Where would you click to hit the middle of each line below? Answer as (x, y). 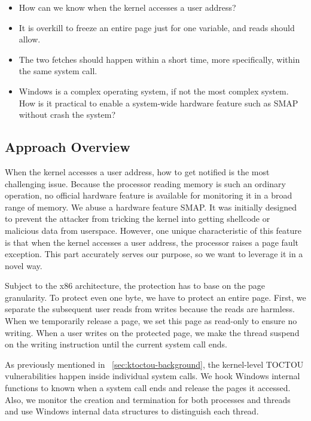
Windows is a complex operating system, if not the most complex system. (154, 91)
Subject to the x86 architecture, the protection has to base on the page (135, 286)
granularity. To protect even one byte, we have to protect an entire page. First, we (155, 297)
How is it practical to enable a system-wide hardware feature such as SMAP (158, 103)
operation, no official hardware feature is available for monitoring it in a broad (149, 195)
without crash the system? (67, 115)
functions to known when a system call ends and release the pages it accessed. (148, 388)
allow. (30, 39)
